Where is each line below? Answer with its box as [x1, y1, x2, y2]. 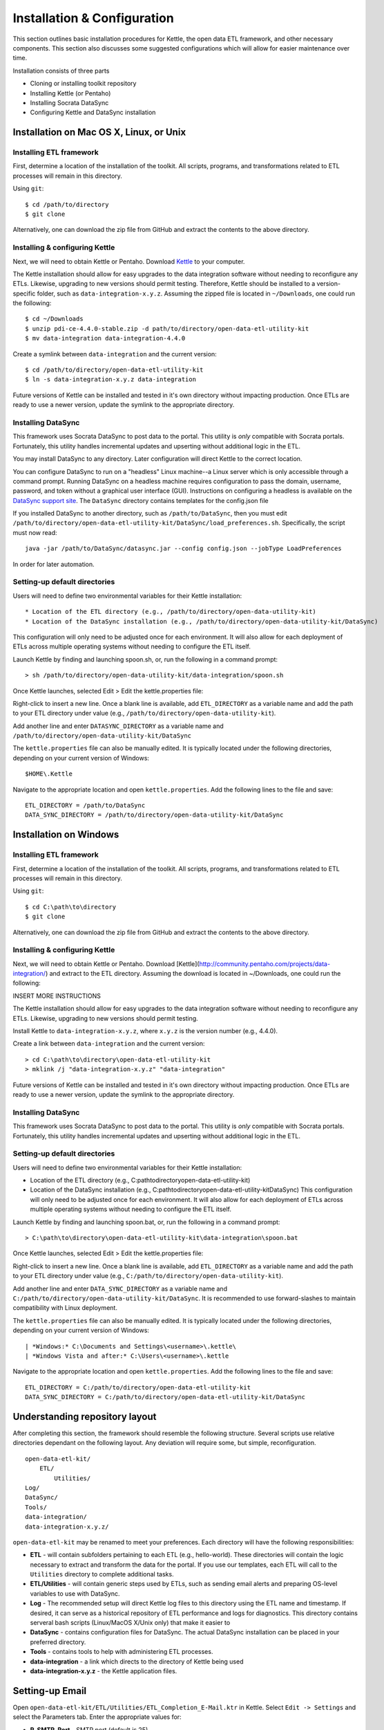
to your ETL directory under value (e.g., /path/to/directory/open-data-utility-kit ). [12, 709, 276, 718]
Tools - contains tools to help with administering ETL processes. [30, 1648, 213, 1656]
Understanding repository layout [12, 1410, 157, 1422]
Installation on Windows [12, 829, 119, 841]
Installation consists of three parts [12, 66, 110, 75]
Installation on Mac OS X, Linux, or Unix [12, 127, 186, 138]
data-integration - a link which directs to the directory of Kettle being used [30, 1657, 244, 1666]
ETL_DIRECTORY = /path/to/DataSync [25, 801, 146, 810]
